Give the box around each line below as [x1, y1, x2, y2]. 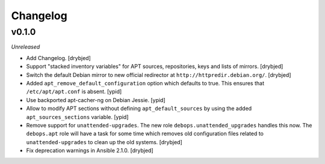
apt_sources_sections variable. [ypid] [26, 113, 129, 120]
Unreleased [11, 43, 40, 50]
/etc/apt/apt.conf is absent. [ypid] [26, 88, 122, 96]
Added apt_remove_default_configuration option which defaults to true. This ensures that [26, 79, 265, 87]
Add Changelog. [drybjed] [26, 54, 91, 61]
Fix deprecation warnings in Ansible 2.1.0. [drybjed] [26, 147, 153, 154]
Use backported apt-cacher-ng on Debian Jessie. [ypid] [26, 96, 166, 103]
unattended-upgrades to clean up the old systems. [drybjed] [26, 138, 183, 145]
